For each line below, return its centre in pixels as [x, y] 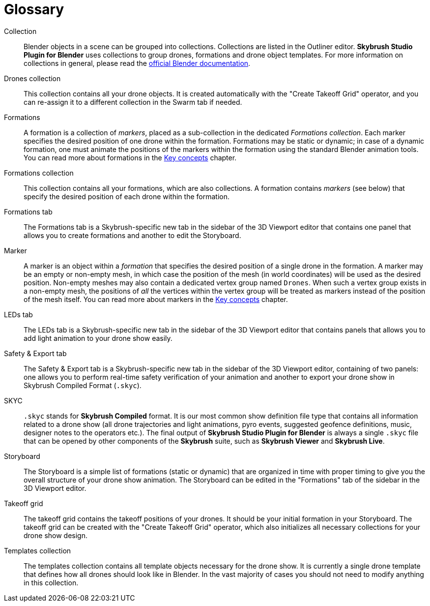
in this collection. [51, 582]
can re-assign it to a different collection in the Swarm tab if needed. [133, 102]
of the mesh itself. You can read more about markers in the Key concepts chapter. [156, 299]
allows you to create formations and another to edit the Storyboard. [132, 235]
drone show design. [56, 535]
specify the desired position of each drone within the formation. [127, 196]
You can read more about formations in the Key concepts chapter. [130, 157]
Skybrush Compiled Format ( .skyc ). [83, 385]
